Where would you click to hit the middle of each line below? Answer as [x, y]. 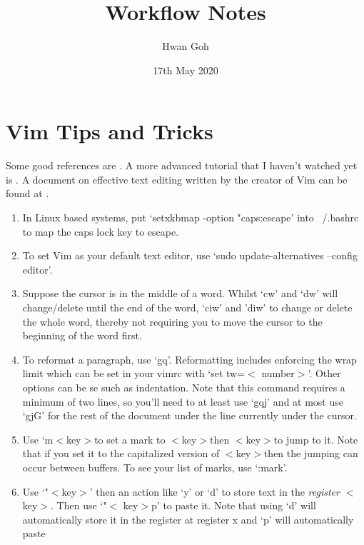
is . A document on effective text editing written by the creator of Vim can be [177, 179]
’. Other [324, 373]
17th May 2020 [186, 70]
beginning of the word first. [82, 335]
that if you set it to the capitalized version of [121, 453]
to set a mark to [130, 439]
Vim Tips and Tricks [110, 131]
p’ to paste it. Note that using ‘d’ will [234, 505]
